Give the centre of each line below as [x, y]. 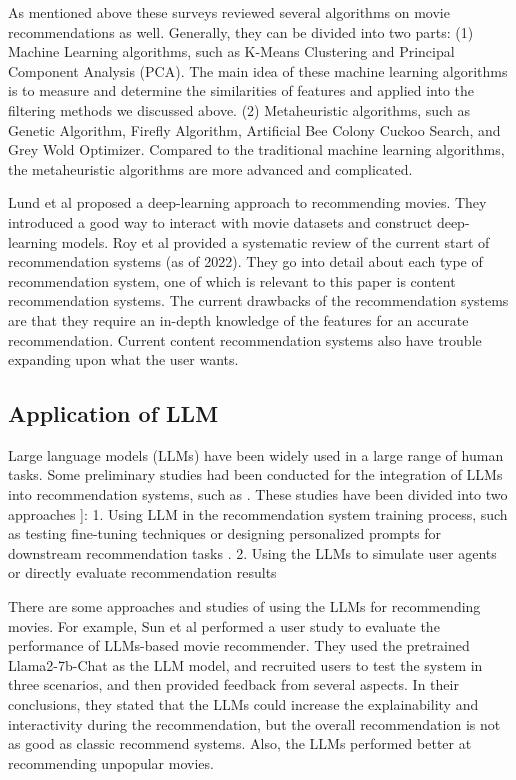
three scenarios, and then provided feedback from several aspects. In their [233, 684]
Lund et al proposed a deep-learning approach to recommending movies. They [247, 202]
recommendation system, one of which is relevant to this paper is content [232, 280]
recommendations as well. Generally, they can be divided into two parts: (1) [241, 31]
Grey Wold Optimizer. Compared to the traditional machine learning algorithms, [256, 149]
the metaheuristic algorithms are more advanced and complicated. [210, 168]
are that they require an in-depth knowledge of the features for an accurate [238, 319]
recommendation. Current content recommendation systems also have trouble [245, 339]
